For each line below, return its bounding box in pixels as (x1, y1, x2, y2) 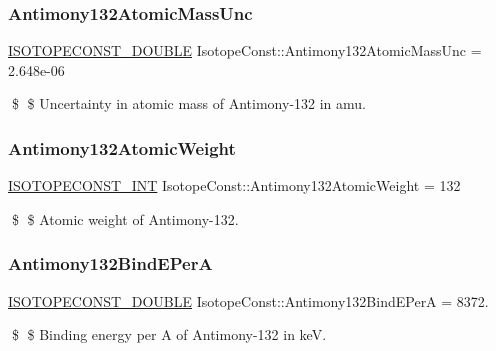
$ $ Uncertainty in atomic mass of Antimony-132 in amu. (11, 93, 367, 114)
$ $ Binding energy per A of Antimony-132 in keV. (11, 324, 327, 345)
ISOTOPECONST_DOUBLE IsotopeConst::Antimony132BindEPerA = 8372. (8, 290, 489, 311)
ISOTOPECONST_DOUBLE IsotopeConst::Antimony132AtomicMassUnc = (8, 40, 482, 61)
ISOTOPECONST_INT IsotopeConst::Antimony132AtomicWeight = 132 (8, 175, 461, 196)
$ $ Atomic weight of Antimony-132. (11, 208, 239, 229)
